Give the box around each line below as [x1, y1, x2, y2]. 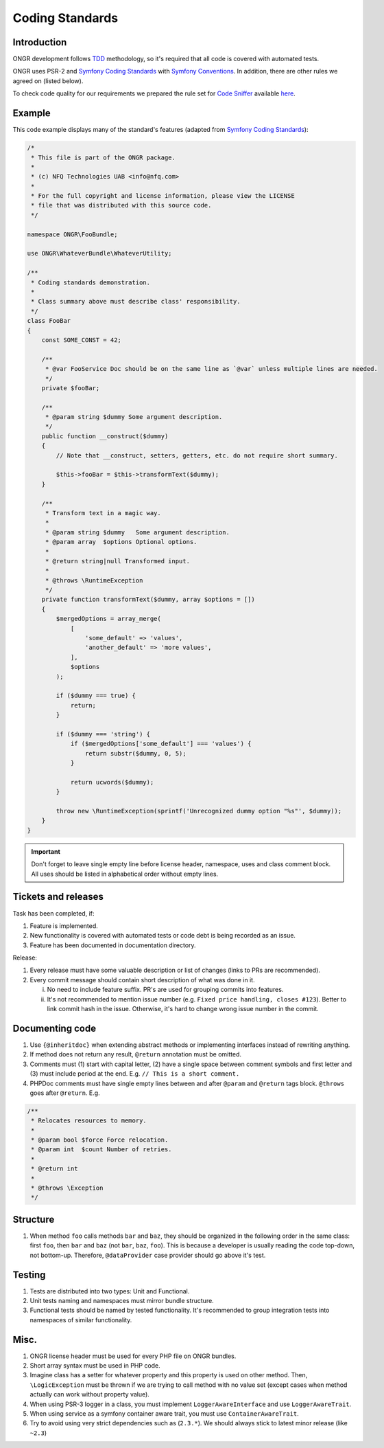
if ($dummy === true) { [56, 692, 136, 700]
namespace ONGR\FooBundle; [27, 230, 118, 238]
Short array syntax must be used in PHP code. [29, 1361, 160, 1370]
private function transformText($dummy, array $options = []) [41, 596, 255, 604]
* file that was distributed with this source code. [31, 201, 212, 210]
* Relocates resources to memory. [31, 1117, 147, 1124]
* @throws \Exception [31, 1184, 104, 1192]
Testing [12, 1269, 46, 1280]
